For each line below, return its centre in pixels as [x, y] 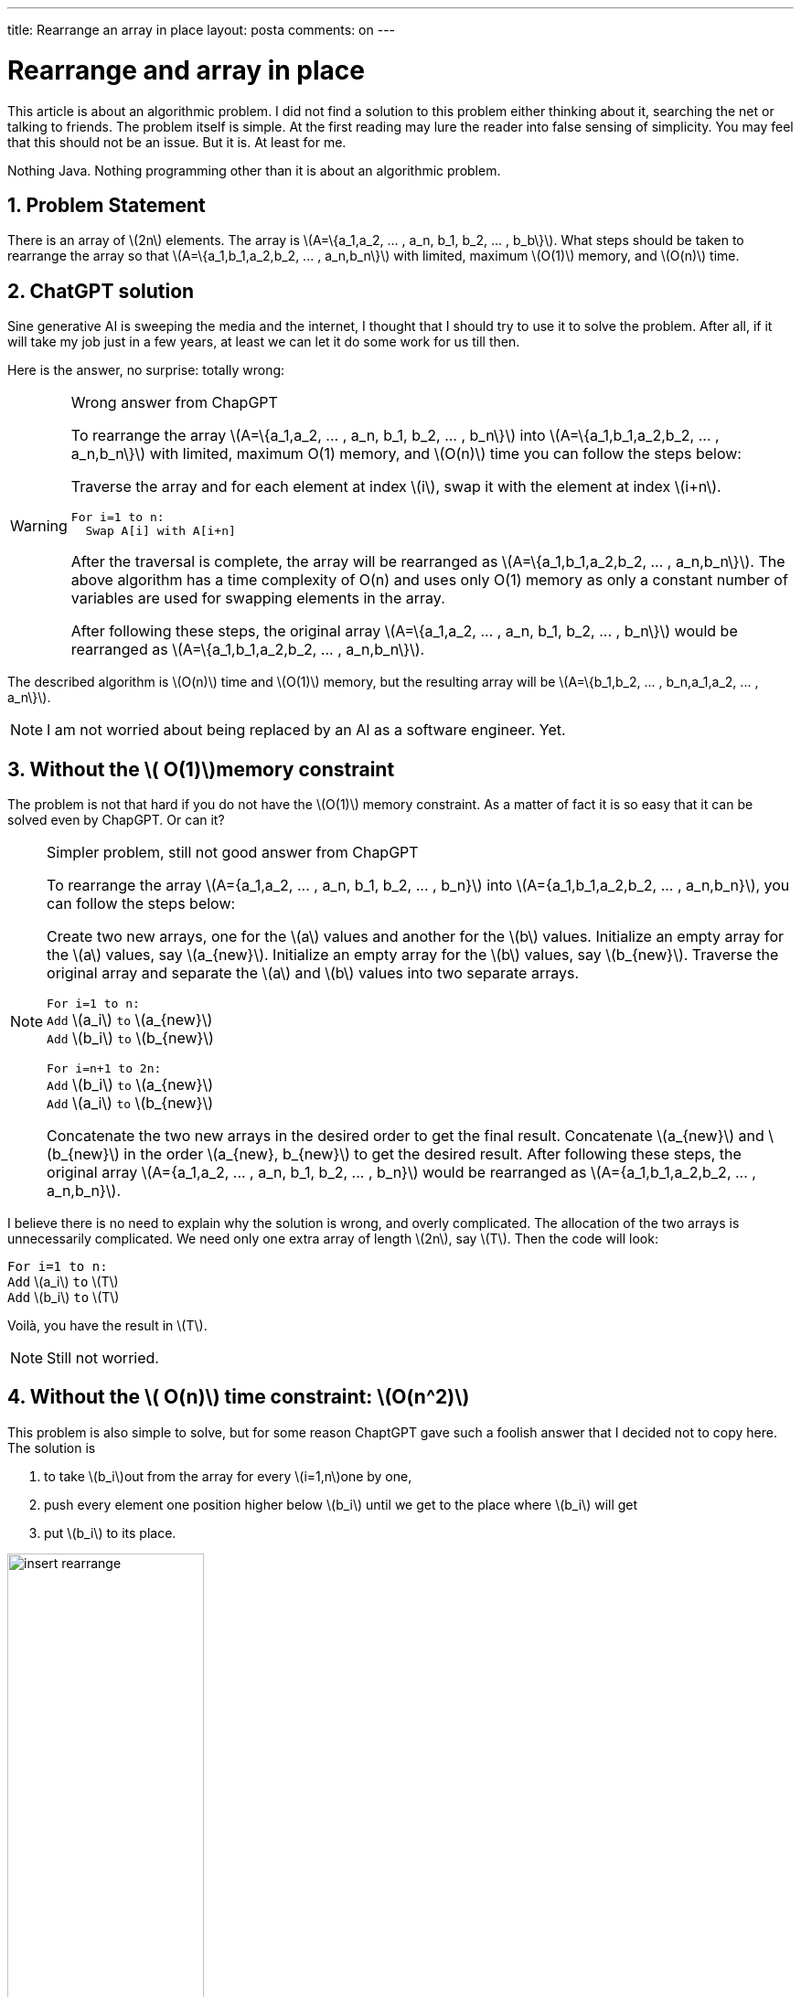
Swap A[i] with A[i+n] [160, 531]
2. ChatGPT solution [101, 291]
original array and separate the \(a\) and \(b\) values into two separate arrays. [313, 973]
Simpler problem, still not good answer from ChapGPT [233, 853]
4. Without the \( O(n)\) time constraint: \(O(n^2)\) [239, 1397]
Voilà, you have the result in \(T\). [107, 1326]
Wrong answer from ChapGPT [174, 403]
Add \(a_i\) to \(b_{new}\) [130, 1103]
